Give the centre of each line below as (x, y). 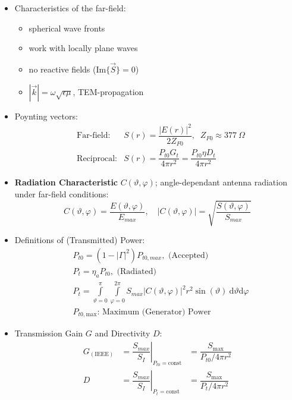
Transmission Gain (49, 333)
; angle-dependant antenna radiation (221, 182)
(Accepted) (189, 255)
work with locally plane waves (83, 48)
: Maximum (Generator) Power (154, 312)
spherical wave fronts (67, 28)
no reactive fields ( (62, 69)
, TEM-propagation (108, 91)
